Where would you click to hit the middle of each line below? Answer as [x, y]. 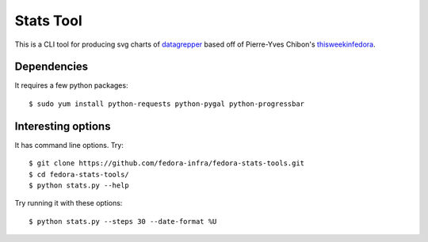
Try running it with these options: [69, 203]
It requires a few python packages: [71, 85]
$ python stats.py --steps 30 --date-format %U [123, 221]
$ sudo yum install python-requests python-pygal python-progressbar [167, 104]
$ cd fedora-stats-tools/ [79, 174]
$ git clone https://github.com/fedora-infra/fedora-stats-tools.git [167, 163]
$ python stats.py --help [79, 185]
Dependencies [52, 67]
